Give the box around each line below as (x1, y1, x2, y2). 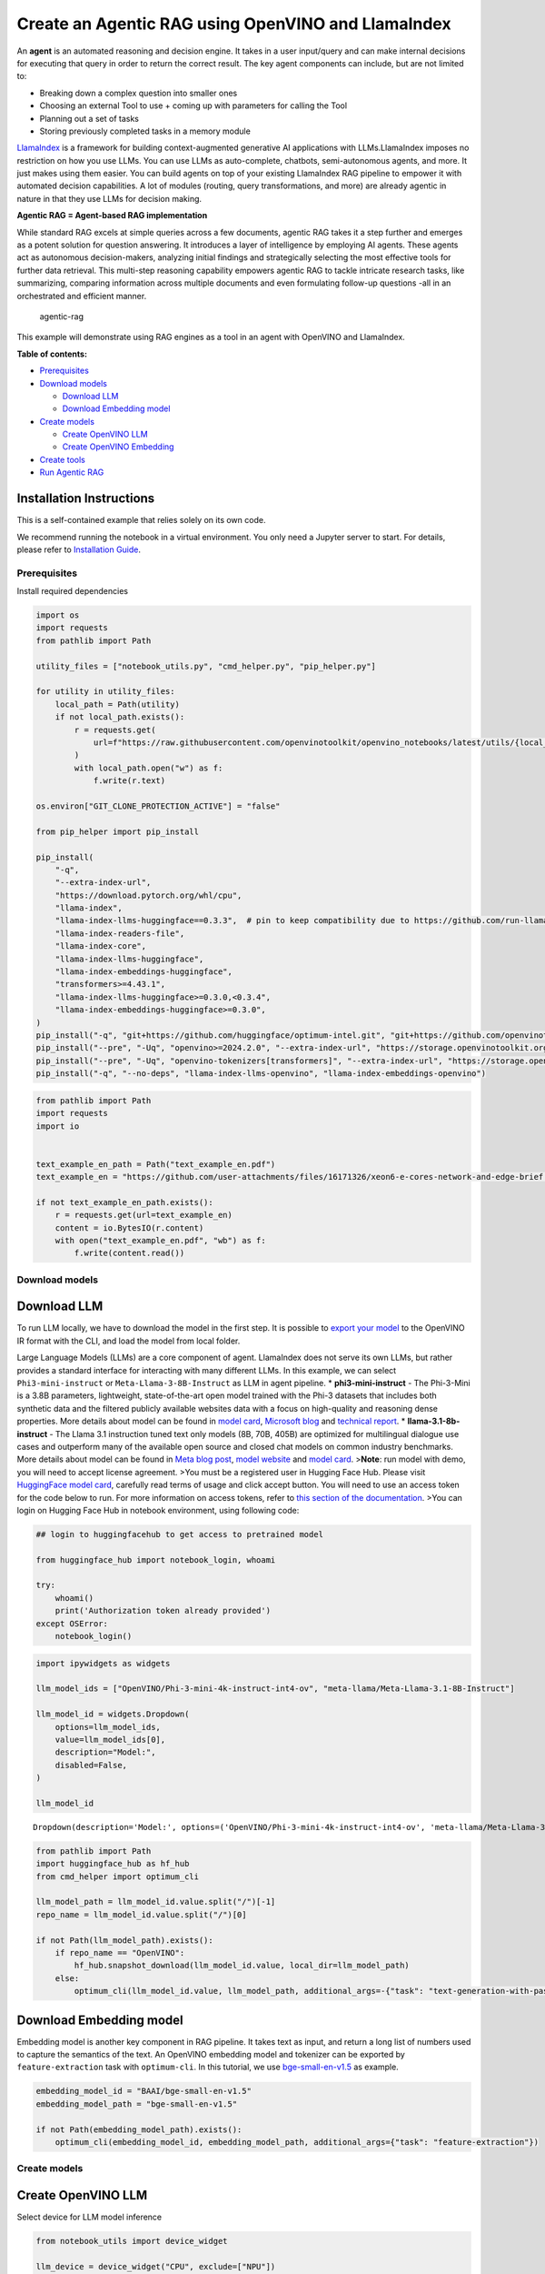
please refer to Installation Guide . (16, 544, 141, 555)
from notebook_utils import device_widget (35, 2236, 228, 2247)
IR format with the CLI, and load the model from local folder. (16, 1335, 241, 1346)
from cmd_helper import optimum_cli (35, 1871, 200, 1882)
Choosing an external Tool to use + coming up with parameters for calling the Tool (39, 100, 348, 111)
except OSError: (35, 1618, 109, 1628)
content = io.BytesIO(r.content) (54, 1223, 204, 1233)
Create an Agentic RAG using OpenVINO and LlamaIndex (16, 14, 451, 34)
